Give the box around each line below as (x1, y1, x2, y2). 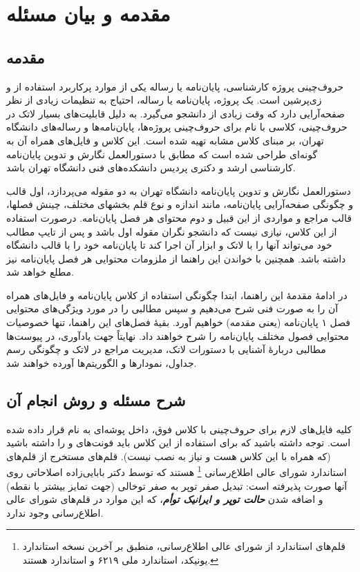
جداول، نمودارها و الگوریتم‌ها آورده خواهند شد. (6, 355, 197, 370)
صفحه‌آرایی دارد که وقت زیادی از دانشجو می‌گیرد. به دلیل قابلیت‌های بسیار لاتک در (6, 106, 345, 120)
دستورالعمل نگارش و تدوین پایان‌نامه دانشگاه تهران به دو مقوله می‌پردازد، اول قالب (6, 183, 351, 198)
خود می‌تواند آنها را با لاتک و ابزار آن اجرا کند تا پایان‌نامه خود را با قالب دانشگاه (6, 238, 332, 252)
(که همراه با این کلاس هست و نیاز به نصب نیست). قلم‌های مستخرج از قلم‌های (6, 448, 331, 463)
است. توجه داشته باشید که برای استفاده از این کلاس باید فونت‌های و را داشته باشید (6, 435, 351, 450)
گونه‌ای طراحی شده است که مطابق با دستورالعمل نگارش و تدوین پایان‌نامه (6, 146, 318, 161)
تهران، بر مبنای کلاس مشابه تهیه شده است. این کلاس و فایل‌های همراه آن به (6, 133, 324, 147)
